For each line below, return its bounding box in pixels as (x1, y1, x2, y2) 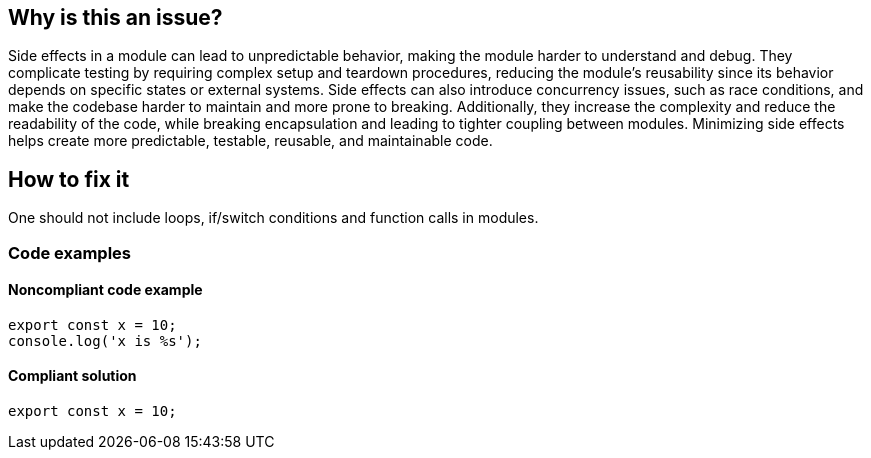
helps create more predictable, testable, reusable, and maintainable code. (8, 132, 493, 150)
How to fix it (8, 166, 130, 192)
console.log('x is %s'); (8, 332, 202, 349)
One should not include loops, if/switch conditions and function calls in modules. (8, 209, 539, 227)
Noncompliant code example (8, 281, 203, 299)
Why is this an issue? (8, 5, 223, 30)
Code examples (8, 242, 132, 263)
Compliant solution (8, 367, 137, 385)
